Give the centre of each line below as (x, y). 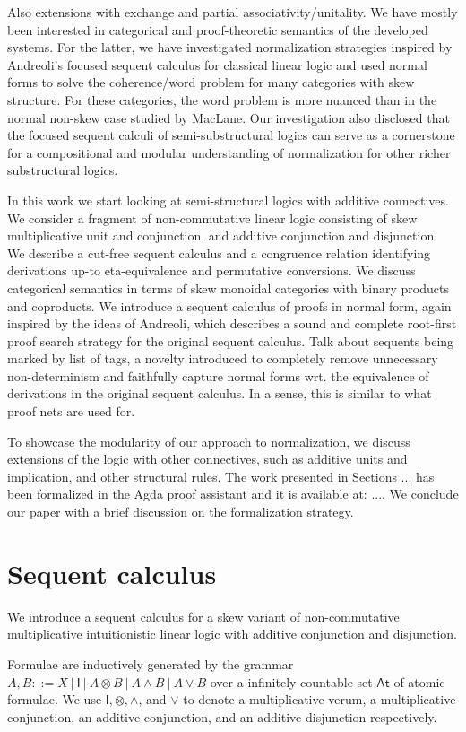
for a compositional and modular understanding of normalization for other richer (229, 152)
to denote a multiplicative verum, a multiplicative (319, 699)
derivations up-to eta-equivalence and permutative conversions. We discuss (211, 270)
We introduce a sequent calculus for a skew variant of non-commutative (203, 616)
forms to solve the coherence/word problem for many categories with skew (211, 82)
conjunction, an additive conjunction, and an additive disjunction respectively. (222, 716)
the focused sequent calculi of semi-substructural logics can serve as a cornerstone (231, 135)
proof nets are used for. (71, 411)
